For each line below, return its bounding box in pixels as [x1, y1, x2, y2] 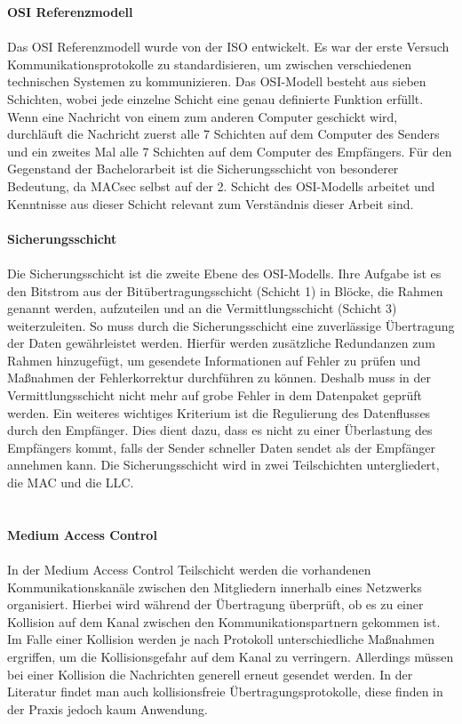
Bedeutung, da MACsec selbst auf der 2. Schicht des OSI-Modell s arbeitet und [7, 176, 435, 195]
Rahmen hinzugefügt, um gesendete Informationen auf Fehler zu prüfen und [7, 350, 421, 369]
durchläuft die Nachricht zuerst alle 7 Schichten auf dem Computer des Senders [7, 125, 440, 143]
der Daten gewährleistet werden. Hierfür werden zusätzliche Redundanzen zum [7, 334, 435, 352]
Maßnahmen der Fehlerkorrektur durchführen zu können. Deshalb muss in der [7, 368, 431, 387]
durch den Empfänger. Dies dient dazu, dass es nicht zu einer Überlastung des [7, 421, 433, 439]
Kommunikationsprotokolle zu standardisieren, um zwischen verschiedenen [7, 54, 412, 73]
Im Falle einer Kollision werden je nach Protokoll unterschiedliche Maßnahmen [7, 630, 434, 648]
